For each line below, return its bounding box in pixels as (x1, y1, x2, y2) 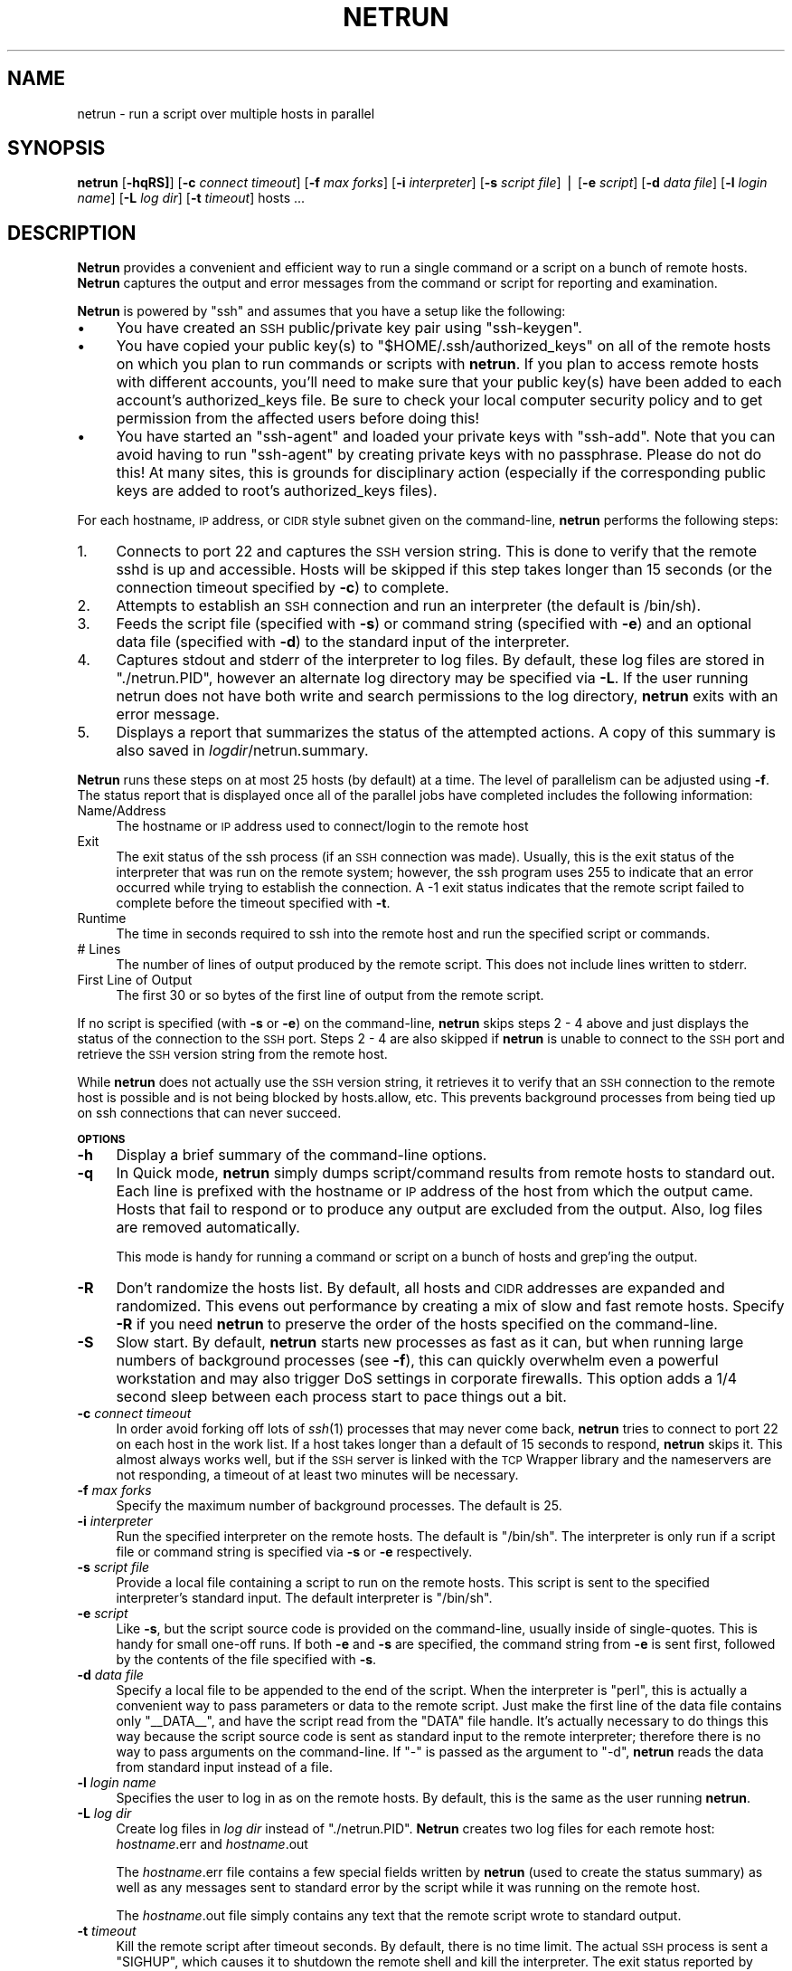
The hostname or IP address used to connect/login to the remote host (116, 818, 529, 834)
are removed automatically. (116, 1218, 300, 1237)
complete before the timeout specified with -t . (116, 895, 391, 911)
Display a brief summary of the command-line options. (116, 1146, 487, 1165)
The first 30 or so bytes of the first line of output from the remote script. (116, 987, 544, 1004)
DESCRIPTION (7, 221, 137, 244)
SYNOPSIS (7, 137, 106, 160)
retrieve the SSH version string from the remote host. (77, 1046, 388, 1062)
